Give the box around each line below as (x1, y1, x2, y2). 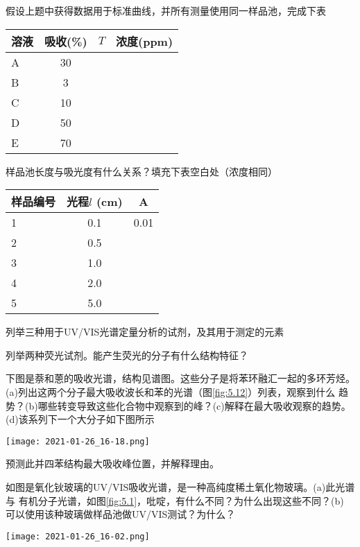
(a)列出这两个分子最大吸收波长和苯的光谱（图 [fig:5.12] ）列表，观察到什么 (6, 384, 336, 399)
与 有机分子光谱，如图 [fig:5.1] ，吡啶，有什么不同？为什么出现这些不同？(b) (6, 493, 344, 507)
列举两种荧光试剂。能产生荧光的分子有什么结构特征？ (6, 347, 248, 362)
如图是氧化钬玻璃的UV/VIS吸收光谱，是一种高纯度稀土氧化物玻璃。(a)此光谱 (6, 480, 355, 494)
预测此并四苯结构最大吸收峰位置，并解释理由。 (6, 456, 219, 471)
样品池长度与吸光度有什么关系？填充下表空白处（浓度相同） (6, 164, 277, 178)
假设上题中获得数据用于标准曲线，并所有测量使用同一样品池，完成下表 (6, 3, 326, 17)
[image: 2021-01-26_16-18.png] (6, 436, 150, 446)
